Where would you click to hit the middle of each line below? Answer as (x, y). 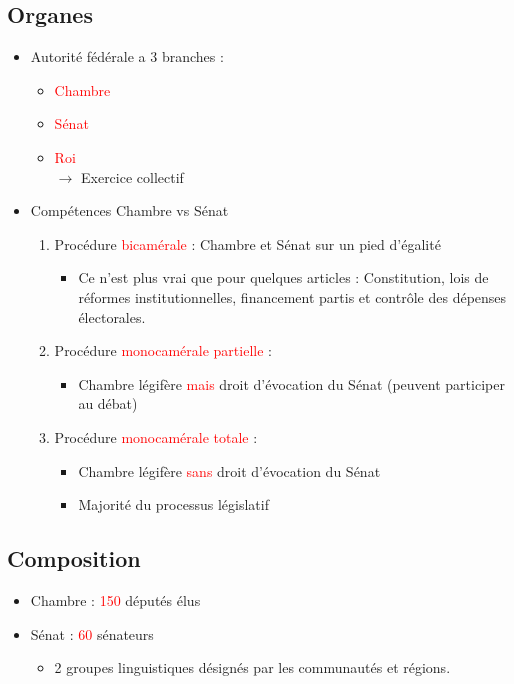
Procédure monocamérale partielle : (163, 350)
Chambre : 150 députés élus (115, 599)
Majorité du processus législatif (173, 504)
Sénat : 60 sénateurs (92, 633)
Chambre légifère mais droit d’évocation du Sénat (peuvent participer (291, 383)
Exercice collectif (132, 176)
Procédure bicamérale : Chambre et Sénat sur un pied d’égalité (247, 243)
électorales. (112, 316)
